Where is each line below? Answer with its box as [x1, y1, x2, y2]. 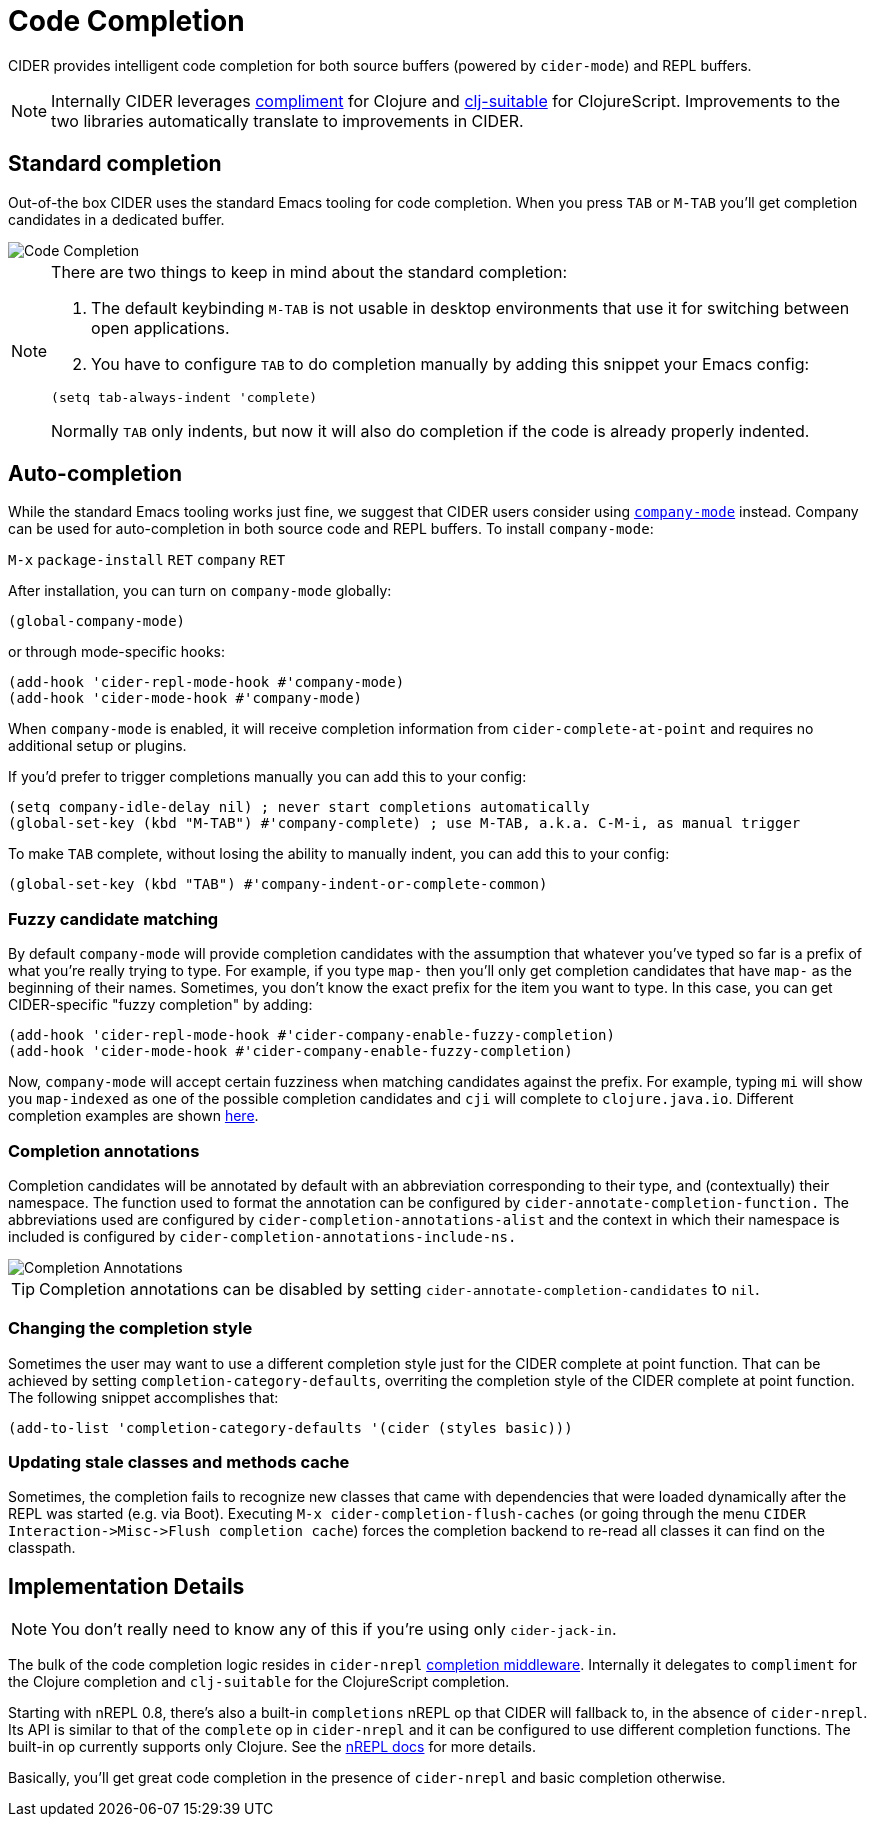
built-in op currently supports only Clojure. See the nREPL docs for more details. [8, 1738, 537, 1756]
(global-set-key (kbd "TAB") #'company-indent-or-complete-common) [8, 876, 548, 893]
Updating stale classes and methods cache [8, 1452, 350, 1473]
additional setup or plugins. [8, 737, 187, 755]
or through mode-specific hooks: [8, 643, 225, 661]
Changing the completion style [8, 1318, 253, 1339]
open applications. [91, 317, 230, 338]
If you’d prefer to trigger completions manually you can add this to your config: [8, 768, 527, 786]
